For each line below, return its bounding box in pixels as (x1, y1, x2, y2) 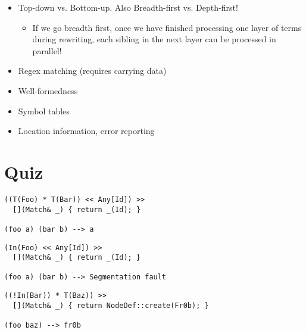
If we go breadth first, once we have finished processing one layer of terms (32, 21, 302, 33)
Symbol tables (18, 104, 70, 117)
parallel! (32, 44, 62, 57)
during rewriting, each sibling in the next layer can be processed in (32, 33, 276, 45)
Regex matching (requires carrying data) (18, 64, 167, 77)
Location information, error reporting (18, 125, 155, 137)
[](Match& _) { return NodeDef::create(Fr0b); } (13, 301, 209, 310)
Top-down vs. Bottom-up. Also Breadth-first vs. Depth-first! (18, 1, 238, 13)
